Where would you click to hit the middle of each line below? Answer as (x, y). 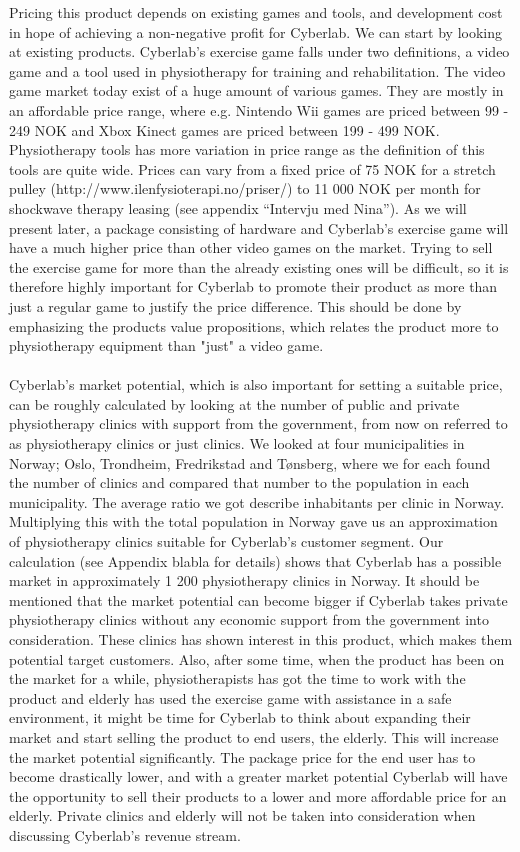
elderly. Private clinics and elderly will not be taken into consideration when (242, 815)
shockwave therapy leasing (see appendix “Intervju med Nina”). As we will (238, 207)
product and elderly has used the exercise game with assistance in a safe (230, 697)
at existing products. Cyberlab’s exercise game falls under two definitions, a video (259, 51)
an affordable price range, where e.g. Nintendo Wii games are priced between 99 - (259, 109)
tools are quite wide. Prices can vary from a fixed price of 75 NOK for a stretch (252, 168)
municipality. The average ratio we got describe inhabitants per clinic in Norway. (257, 501)
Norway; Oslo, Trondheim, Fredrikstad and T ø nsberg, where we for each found (250, 462)
